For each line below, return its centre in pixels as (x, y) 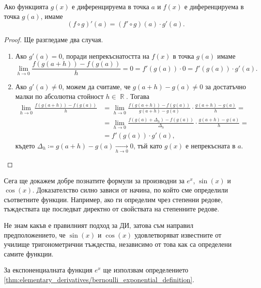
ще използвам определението (146, 270)
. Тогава (138, 96)
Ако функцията (26, 6)
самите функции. (29, 253)
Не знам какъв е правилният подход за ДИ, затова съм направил (99, 225)
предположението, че (35, 234)
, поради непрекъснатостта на (106, 56)
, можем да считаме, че (96, 87)
